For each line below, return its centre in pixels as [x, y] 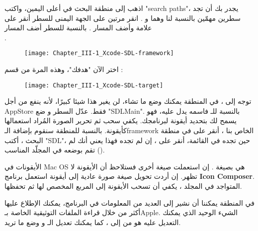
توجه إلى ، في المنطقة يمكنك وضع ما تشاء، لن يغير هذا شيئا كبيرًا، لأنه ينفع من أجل [128, 101]
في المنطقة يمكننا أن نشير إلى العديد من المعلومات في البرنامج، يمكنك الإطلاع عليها [129, 202]
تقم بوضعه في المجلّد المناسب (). [55, 150]
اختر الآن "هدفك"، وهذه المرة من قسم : [64, 69]
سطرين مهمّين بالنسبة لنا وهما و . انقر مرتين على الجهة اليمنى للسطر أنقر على [123, 18]
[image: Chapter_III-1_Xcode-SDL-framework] [99, 53]
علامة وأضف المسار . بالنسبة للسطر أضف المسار [78, 28]
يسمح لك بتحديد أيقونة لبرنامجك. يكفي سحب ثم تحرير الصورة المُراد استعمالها [121, 120]
